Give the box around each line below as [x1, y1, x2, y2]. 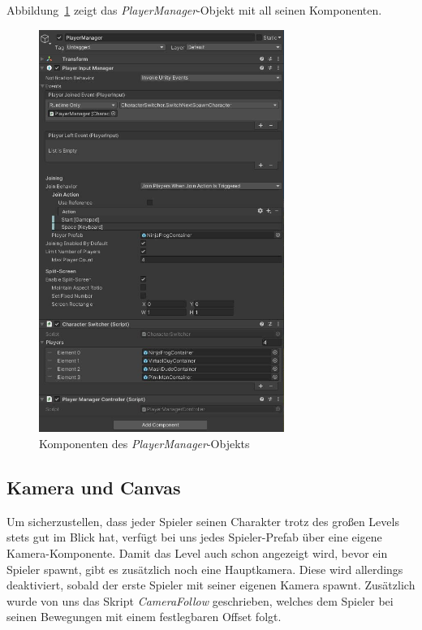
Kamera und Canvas [6, 475, 181, 499]
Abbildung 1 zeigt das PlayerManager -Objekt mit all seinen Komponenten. [6, 2, 382, 18]
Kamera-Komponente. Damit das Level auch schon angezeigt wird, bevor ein [6, 545, 388, 561]
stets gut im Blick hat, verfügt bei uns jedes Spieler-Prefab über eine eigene [6, 529, 382, 546]
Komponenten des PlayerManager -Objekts [39, 435, 250, 452]
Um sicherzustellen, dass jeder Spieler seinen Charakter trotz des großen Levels [6, 512, 399, 529]
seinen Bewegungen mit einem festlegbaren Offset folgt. [6, 608, 282, 625]
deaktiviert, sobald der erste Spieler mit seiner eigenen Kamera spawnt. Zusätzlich [6, 576, 416, 593]
